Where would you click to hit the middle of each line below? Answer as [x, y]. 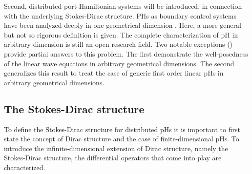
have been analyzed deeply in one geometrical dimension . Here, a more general [123, 25]
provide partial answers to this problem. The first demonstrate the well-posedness [126, 53]
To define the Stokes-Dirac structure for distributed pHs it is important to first [122, 129]
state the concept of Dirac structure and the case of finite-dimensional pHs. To [122, 139]
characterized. [25, 167]
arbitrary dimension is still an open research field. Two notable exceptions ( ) [118, 44]
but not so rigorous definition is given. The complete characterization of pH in [121, 34]
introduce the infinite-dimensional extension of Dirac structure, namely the [116, 148]
